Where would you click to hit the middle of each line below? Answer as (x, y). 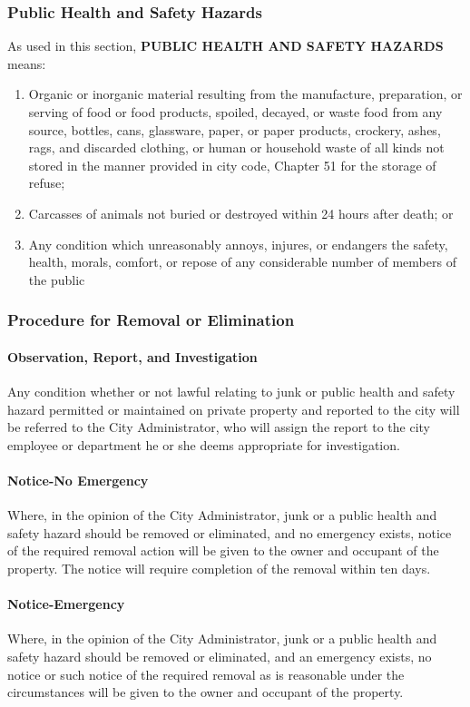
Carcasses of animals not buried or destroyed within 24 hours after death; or (241, 213)
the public (57, 279)
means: (27, 63)
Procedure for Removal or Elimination (151, 320)
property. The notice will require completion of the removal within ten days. (219, 568)
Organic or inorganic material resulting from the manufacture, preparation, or (245, 94)
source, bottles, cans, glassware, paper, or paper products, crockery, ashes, (235, 129)
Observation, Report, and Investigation (132, 356)
